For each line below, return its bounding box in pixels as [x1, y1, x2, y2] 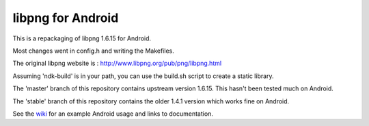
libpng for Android [12, 10, 119, 25]
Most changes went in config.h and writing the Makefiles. [12, 47, 174, 55]
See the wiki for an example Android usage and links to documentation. [12, 110, 213, 118]
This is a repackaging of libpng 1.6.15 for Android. [12, 34, 152, 42]
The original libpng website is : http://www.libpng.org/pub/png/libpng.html [12, 59, 222, 68]
